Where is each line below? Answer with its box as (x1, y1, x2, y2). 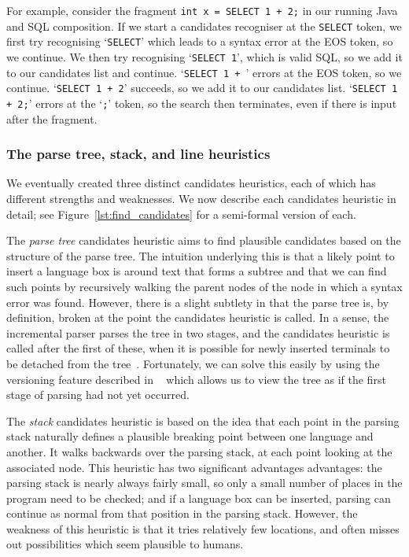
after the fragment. (6, 110, 98, 127)
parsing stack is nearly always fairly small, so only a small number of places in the (6, 474, 403, 491)
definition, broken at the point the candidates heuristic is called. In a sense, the (6, 309, 389, 326)
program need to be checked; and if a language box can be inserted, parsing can (6, 489, 391, 506)
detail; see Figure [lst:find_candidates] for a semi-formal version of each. (6, 205, 356, 222)
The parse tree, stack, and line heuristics (6, 144, 271, 164)
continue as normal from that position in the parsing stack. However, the (6, 505, 358, 522)
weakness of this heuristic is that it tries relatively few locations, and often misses (6, 520, 400, 537)
